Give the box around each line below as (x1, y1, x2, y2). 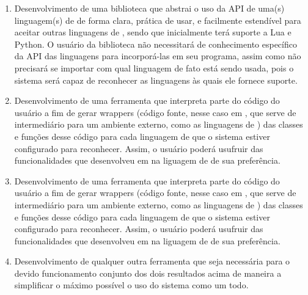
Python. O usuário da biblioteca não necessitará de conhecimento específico (14, 37, 297, 50)
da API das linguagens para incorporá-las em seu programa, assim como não (14, 49, 301, 62)
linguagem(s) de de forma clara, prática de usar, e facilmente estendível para (14, 13, 301, 26)
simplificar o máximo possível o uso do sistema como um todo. (14, 279, 249, 291)
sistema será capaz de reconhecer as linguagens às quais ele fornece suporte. (14, 73, 298, 86)
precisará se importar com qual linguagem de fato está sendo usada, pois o (14, 61, 294, 74)
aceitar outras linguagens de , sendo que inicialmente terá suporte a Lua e (14, 26, 291, 38)
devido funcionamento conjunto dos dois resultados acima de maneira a (14, 266, 282, 279)
